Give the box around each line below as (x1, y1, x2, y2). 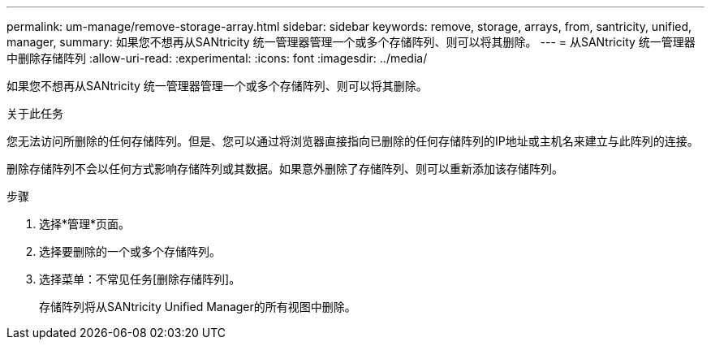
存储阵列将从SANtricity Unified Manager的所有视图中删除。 (39, 300, 356, 314)
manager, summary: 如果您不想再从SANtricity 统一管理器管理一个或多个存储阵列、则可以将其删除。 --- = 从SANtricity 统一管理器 (6, 35, 696, 49)
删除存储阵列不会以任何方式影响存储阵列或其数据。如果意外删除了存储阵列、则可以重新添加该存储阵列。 (6, 162, 563, 175)
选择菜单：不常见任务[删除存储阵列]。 (39, 272, 241, 286)
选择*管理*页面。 (39, 217, 131, 231)
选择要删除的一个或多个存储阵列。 (39, 244, 221, 258)
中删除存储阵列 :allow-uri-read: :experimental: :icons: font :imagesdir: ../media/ (6, 51, 428, 65)
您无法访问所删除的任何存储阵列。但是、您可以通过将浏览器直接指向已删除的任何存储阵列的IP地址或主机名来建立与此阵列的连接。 (6, 134, 699, 148)
